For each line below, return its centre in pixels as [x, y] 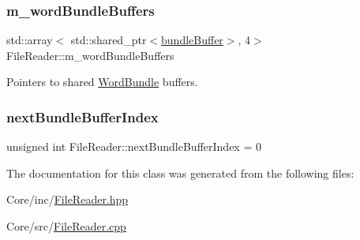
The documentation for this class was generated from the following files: [180, 172]
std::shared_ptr [109, 40]
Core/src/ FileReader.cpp [66, 226]
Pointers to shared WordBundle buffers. [102, 82]
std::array [30, 40]
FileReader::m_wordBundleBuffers [90, 55]
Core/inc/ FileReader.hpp [67, 199]
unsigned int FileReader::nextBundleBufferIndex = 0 [134, 146]
